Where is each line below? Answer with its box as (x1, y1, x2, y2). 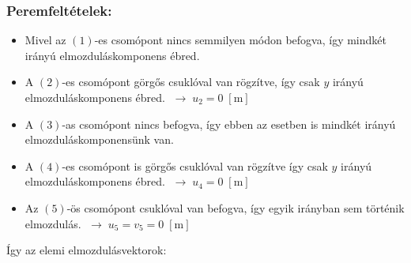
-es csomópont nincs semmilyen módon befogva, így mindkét (94, 32, 386, 48)
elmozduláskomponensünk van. (25, 131, 174, 148)
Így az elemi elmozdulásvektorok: (6, 242, 167, 258)
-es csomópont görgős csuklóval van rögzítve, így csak (62, 73, 320, 90)
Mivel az (25, 32, 66, 48)
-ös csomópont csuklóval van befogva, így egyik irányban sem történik (66, 199, 405, 216)
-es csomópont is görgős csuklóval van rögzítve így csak (62, 157, 328, 174)
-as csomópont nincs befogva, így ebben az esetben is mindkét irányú (62, 115, 396, 132)
